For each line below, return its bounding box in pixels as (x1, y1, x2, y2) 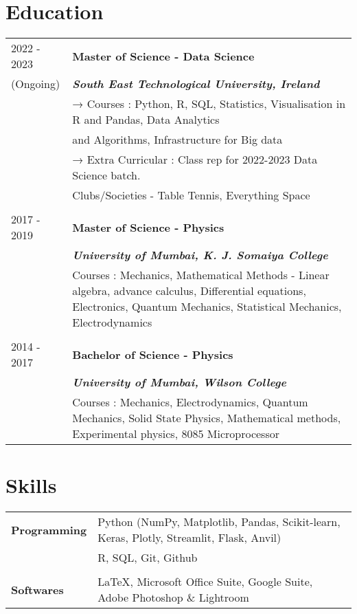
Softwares (11, 581, 64, 597)
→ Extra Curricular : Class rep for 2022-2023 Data (72, 151, 318, 168)
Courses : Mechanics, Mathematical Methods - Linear (72, 267, 330, 283)
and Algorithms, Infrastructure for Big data (72, 131, 283, 148)
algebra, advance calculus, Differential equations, (72, 283, 306, 299)
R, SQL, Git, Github (97, 549, 198, 566)
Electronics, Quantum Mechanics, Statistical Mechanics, (72, 298, 342, 315)
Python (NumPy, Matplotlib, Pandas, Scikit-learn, (97, 514, 341, 530)
